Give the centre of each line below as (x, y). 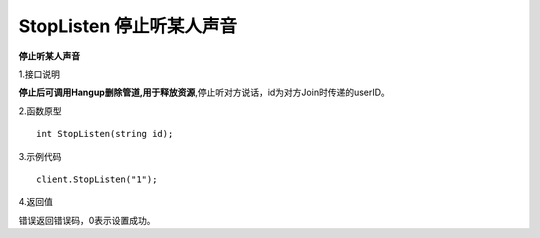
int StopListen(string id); (105, 134)
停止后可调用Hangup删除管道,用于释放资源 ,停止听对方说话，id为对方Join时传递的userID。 (204, 92)
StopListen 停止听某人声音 (127, 26)
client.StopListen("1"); (97, 179)
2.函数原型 (40, 111)
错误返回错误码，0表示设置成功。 (87, 220)
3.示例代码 (40, 156)
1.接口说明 (39, 74)
